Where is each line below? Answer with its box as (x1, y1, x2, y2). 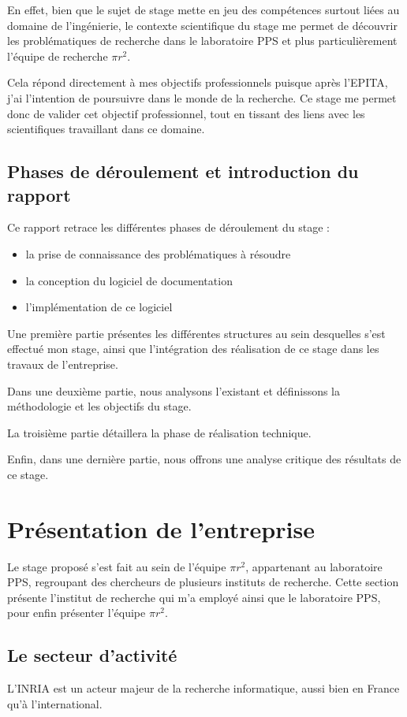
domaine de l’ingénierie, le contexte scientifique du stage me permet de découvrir (7, 17, 398, 33)
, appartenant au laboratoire (245, 558, 383, 574)
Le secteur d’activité (7, 643, 177, 667)
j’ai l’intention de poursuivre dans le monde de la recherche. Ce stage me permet (7, 89, 397, 106)
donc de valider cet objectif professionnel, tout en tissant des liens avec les (7, 105, 365, 121)
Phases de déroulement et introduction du (7, 159, 359, 184)
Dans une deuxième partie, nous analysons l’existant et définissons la (7, 382, 341, 399)
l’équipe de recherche (7, 47, 108, 64)
